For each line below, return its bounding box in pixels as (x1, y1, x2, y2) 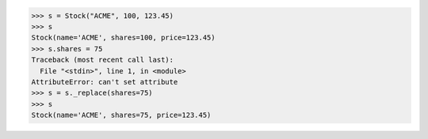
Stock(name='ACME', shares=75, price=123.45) (31, 111, 212, 120)
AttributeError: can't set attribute (31, 77, 178, 86)
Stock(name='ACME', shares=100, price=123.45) (31, 33, 216, 43)
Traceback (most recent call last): (31, 55, 174, 65)
